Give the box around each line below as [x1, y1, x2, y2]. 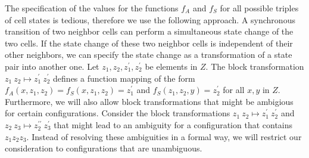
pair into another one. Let [5, 60, 99, 72]
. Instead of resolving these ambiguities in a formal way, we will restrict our [26, 130, 302, 142]
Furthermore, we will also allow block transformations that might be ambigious [5, 95, 294, 107]
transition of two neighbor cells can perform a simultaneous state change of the [5, 25, 294, 38]
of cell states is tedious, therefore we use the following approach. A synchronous [5, 13, 295, 26]
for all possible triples [220, 2, 299, 14]
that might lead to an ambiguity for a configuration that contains [54, 118, 293, 131]
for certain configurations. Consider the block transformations [5, 107, 230, 119]
